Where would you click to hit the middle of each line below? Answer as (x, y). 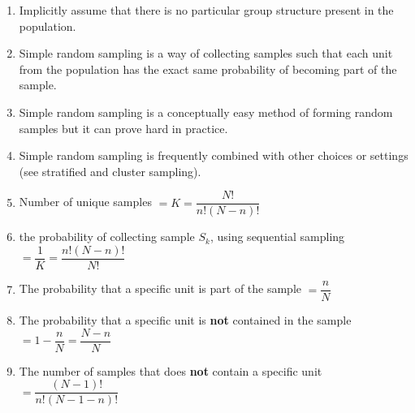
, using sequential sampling (277, 237)
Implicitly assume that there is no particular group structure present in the (206, 10)
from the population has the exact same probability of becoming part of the (208, 69)
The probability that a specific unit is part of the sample (160, 288)
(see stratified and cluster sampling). (110, 171)
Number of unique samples (85, 202)
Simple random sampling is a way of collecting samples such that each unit (206, 53)
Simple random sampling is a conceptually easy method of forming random (206, 112)
